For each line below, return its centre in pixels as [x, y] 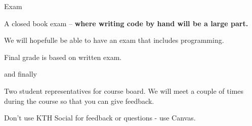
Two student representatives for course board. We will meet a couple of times [124, 90]
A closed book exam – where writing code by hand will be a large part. [126, 23]
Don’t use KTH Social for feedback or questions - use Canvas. [100, 118]
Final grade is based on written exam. [63, 57]
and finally [20, 74]
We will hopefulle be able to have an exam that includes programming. [114, 40]
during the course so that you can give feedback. [79, 101]
